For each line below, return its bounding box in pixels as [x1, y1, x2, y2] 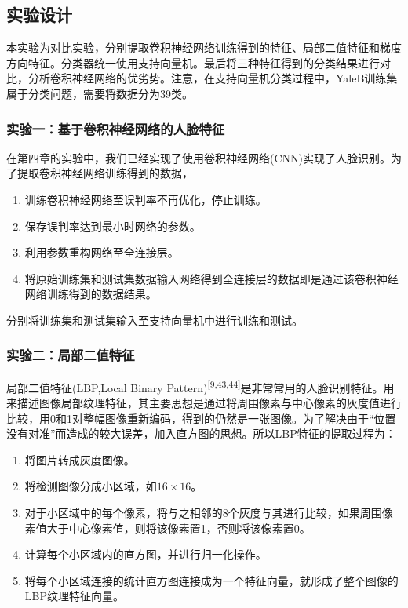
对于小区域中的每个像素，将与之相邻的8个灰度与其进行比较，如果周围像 [24, 504, 393, 520]
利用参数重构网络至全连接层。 [24, 244, 179, 260]
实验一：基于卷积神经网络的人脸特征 [6, 118, 225, 138]
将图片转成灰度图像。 [24, 451, 135, 468]
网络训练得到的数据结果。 [24, 286, 157, 302]
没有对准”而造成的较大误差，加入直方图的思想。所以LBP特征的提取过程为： [6, 425, 396, 442]
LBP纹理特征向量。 [24, 588, 124, 604]
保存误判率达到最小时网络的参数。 [24, 217, 201, 234]
